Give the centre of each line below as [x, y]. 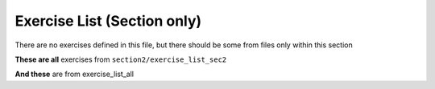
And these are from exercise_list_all [75, 74]
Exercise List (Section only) [108, 21]
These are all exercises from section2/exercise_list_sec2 [121, 59]
